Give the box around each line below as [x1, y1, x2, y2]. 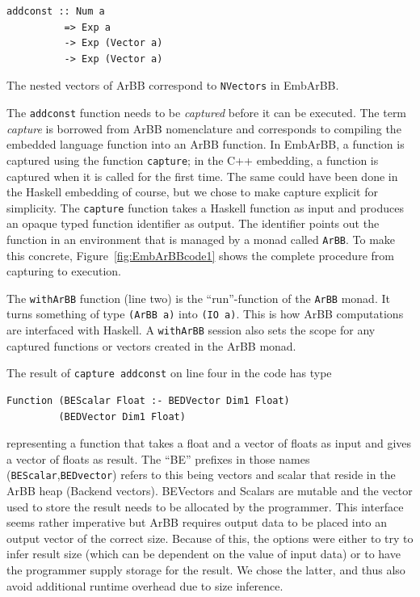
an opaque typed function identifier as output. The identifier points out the [6, 215, 380, 232]
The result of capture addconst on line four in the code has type [6, 364, 332, 381]
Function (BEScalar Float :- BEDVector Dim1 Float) [6, 395, 290, 407]
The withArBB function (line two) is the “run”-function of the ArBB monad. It [6, 289, 390, 306]
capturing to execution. [6, 263, 122, 280]
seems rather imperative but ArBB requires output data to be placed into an [6, 514, 388, 531]
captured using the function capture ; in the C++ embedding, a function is [6, 151, 379, 168]
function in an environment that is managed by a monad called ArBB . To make [6, 230, 396, 247]
